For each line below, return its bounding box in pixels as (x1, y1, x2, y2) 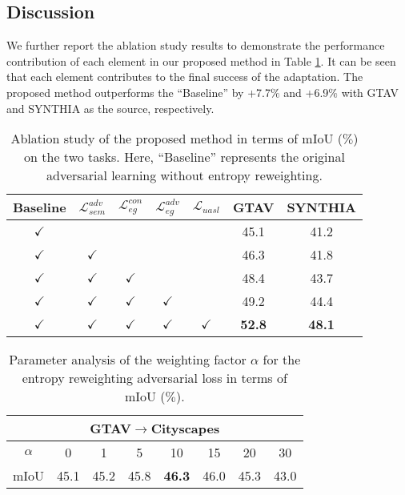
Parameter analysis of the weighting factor (9, 350, 247, 369)
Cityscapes (150, 419, 220, 438)
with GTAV (341, 83, 399, 100)
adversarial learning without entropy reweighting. (46, 166, 323, 185)
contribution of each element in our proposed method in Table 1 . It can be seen (6, 52, 396, 69)
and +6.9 (283, 83, 329, 100)
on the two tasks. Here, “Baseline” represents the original (24, 147, 345, 167)
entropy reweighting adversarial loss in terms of (22, 368, 287, 388)
